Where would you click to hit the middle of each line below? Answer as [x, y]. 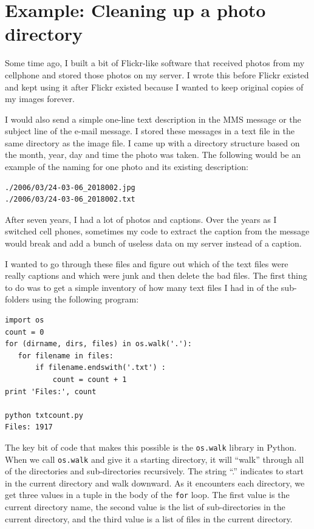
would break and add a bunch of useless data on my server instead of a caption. [153, 243]
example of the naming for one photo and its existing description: [127, 167]
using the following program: [85, 299]
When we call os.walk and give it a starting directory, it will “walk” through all [155, 459]
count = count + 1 [90, 379]
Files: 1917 [29, 427]
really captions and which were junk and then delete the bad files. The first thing [156, 275]
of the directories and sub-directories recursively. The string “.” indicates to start [154, 471]
